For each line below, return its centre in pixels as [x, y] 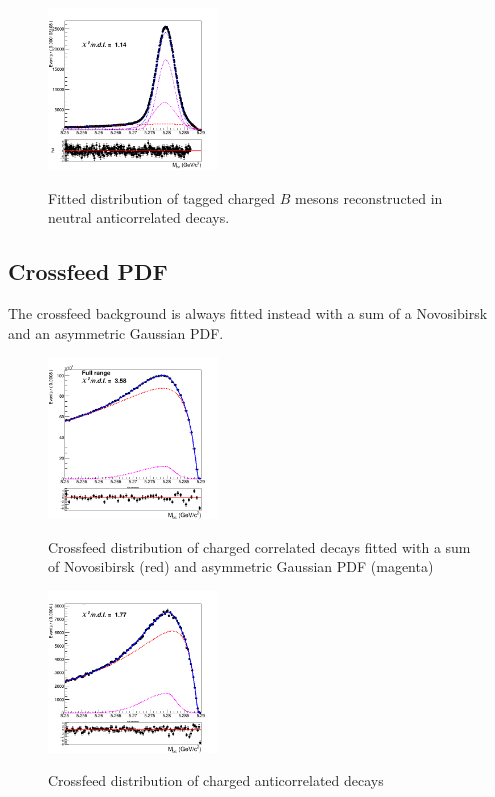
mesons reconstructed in [369, 197]
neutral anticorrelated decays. [139, 217]
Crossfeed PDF [88, 271]
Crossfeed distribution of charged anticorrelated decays [216, 780]
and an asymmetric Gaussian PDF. [116, 332]
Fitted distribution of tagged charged [162, 197]
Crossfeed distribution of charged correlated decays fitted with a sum [259, 546]
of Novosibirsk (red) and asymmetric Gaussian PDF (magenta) [241, 566]
